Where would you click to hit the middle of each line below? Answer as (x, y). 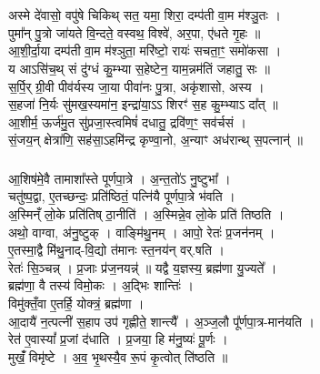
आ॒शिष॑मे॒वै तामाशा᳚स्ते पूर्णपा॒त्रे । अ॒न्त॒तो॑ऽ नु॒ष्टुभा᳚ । (120, 178)
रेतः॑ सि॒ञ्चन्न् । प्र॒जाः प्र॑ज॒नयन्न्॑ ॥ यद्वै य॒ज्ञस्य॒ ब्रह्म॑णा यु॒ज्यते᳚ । (143, 267)
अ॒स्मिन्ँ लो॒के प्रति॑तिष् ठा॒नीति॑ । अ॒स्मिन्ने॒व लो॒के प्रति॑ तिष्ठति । (146, 214)
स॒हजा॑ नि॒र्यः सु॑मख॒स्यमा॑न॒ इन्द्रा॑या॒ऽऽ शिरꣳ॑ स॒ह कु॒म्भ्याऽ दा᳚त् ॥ (143, 104)
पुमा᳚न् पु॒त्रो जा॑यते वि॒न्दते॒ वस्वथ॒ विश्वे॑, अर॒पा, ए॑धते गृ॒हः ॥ (135, 32)
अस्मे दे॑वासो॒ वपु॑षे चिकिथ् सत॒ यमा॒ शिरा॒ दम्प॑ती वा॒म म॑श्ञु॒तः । (145, 15)
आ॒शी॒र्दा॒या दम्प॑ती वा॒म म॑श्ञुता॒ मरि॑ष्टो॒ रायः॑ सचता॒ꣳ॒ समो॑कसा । (145, 51)
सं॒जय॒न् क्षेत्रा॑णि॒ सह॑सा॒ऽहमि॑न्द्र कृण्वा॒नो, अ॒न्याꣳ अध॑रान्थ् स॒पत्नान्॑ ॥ (156, 140)
